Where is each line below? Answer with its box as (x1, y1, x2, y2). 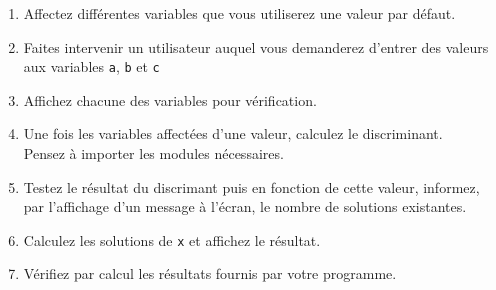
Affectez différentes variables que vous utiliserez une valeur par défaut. (23, 3, 456, 23)
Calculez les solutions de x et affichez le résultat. (23, 229, 321, 250)
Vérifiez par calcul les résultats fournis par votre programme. (23, 263, 397, 284)
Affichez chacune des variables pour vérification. (23, 89, 317, 110)
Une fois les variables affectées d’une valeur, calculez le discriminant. (23, 123, 443, 144)
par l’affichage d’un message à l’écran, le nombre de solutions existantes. (23, 196, 467, 217)
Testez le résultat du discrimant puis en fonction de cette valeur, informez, (23, 176, 480, 197)
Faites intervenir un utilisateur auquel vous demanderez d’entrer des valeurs (23, 36, 489, 57)
